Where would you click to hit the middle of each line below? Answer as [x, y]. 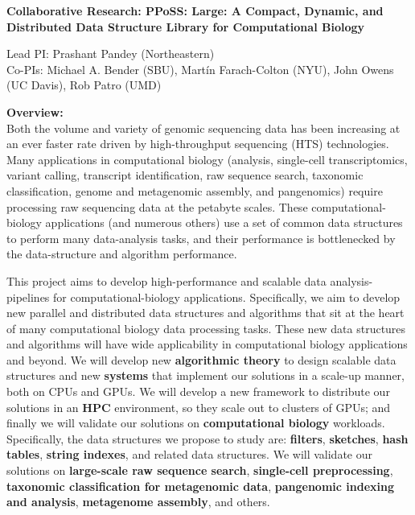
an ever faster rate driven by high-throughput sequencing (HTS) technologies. [198, 144]
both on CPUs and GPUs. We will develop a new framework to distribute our [198, 391]
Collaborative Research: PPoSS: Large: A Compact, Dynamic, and [195, 10]
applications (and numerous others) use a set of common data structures [224, 222]
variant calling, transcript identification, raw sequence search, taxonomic [185, 175]
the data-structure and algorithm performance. [122, 254]
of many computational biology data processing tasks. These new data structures [206, 328]
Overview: [35, 111]
